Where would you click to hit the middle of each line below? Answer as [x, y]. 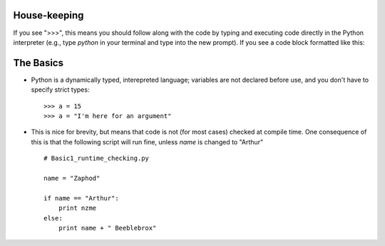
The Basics [38, 63]
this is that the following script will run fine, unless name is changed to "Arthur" [147, 141]
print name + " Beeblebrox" [107, 228]
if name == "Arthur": [81, 198]
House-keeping [48, 15]
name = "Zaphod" [72, 178]
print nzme [77, 208]
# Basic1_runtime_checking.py [97, 159]
